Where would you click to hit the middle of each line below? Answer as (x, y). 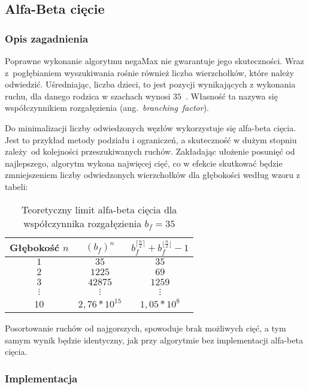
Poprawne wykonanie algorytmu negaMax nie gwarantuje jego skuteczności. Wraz (154, 61)
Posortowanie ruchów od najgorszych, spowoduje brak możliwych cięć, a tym (146, 328)
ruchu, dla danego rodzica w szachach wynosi (88, 96)
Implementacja (41, 378)
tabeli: (16, 186)
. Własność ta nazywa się (232, 96)
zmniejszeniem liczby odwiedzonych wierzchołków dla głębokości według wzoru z (152, 175)
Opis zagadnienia (47, 38)
